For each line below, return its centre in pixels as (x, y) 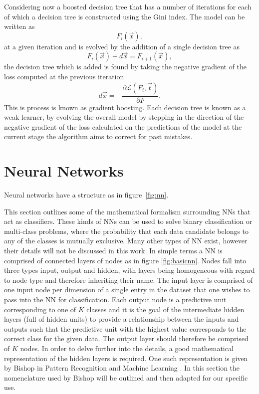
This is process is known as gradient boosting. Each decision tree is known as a (125, 107)
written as (19, 26)
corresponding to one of (40, 309)
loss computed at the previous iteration (64, 76)
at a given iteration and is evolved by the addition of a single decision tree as (122, 46)
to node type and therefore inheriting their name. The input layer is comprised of (129, 280)
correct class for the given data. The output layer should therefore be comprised (126, 338)
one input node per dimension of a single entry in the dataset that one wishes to (127, 290)
